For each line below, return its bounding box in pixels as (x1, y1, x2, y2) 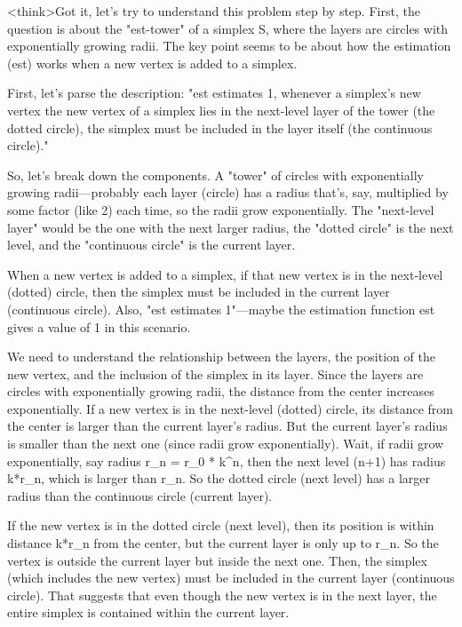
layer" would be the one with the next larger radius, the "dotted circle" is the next (7, 218, 454, 236)
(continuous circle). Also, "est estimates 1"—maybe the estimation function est (7, 299, 435, 318)
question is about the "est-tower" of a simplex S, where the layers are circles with (7, 19, 449, 37)
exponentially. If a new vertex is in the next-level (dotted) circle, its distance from (7, 399, 453, 417)
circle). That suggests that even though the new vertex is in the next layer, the (7, 585, 437, 604)
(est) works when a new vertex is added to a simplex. (7, 53, 298, 72)
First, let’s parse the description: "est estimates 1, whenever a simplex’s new (7, 83, 421, 102)
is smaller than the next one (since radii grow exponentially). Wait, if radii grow (7, 434, 444, 453)
